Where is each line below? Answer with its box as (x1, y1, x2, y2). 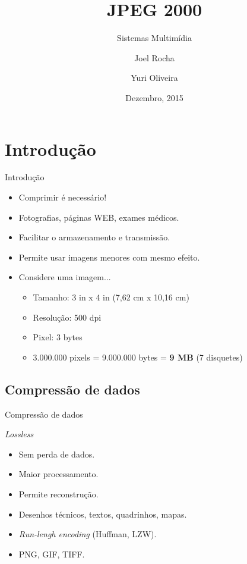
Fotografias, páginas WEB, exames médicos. (18, 211, 179, 223)
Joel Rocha (134, 51, 175, 64)
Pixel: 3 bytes (33, 331, 83, 343)
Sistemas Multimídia (117, 32, 192, 44)
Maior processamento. (18, 468, 99, 480)
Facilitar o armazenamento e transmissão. (18, 231, 170, 243)
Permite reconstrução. (18, 487, 99, 500)
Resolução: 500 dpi (33, 311, 102, 323)
